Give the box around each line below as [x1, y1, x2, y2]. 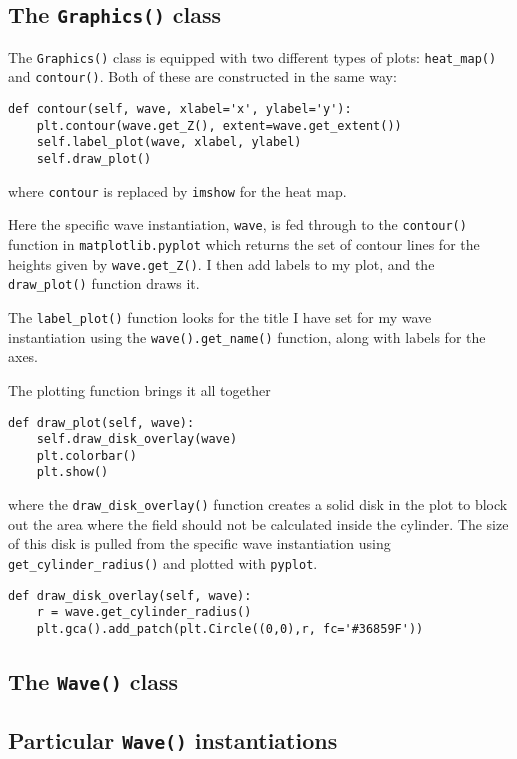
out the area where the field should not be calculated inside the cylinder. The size [8, 513, 509, 534]
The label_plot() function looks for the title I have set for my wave [8, 307, 432, 327]
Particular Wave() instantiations [8, 725, 338, 756]
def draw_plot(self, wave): [8, 415, 195, 430]
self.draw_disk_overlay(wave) [36, 432, 238, 447]
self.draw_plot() [36, 152, 152, 167]
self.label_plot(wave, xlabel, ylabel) [36, 135, 302, 150]
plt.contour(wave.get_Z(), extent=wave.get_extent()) [36, 118, 402, 133]
